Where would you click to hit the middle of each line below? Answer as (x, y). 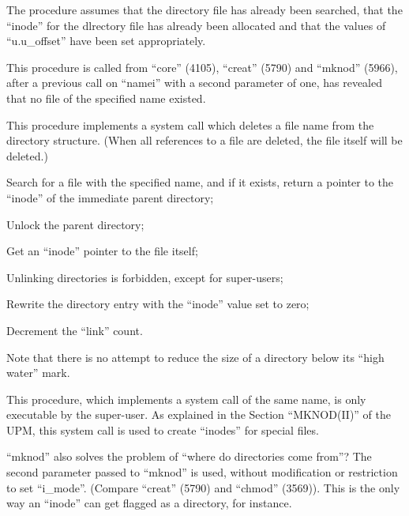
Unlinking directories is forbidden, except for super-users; (145, 277)
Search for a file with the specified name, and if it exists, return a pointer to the (200, 182)
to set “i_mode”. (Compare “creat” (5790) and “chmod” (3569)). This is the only (203, 487)
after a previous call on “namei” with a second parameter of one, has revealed (194, 83)
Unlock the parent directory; (75, 224)
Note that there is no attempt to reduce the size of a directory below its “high (195, 357)
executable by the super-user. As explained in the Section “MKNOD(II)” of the (199, 414)
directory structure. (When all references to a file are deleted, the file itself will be (204, 140)
